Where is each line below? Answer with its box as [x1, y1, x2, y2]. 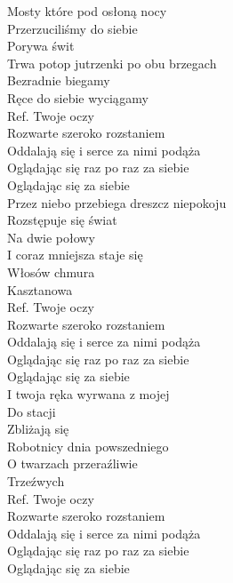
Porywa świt [7, 36, 75, 55]
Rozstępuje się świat [7, 211, 117, 229]
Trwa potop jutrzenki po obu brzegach [7, 53, 217, 72]
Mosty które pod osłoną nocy [7, 2, 167, 20]
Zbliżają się [7, 419, 69, 438]
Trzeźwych [7, 472, 65, 491]
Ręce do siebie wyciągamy [7, 88, 149, 107]
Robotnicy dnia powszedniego [7, 436, 169, 455]
